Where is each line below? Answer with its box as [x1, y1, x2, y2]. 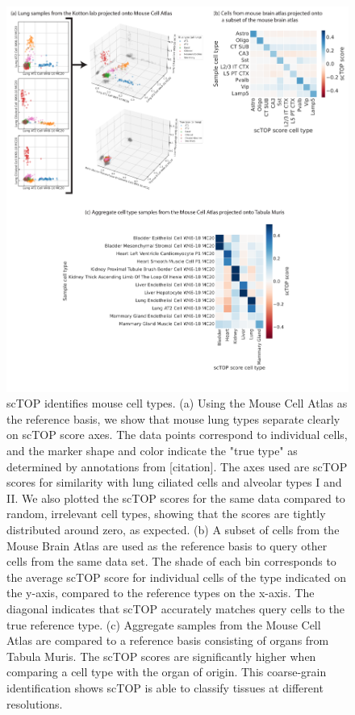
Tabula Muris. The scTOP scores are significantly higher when [6, 647, 316, 664]
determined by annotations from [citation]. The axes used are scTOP [6, 458, 348, 475]
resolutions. [6, 695, 63, 712]
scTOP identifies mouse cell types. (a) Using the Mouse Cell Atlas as [6, 395, 348, 412]
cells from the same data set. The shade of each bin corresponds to [6, 553, 336, 570]
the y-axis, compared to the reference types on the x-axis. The [6, 584, 315, 601]
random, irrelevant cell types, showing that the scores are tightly [6, 505, 326, 522]
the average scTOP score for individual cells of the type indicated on [6, 568, 346, 585]
